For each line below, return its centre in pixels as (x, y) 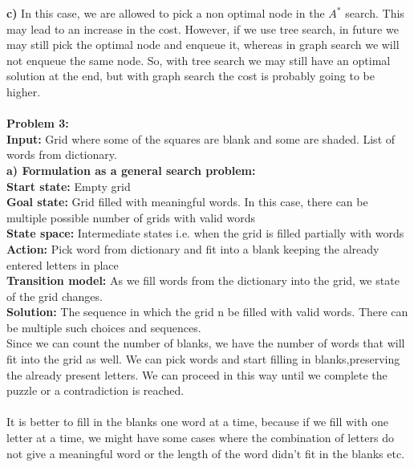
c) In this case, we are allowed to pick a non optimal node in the (166, 13)
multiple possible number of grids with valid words (131, 217)
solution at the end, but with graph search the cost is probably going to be (191, 76)
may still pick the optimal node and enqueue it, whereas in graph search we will (203, 45)
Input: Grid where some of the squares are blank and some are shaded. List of (201, 138)
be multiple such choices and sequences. (104, 327)
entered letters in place (63, 264)
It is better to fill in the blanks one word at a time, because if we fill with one (197, 422)
